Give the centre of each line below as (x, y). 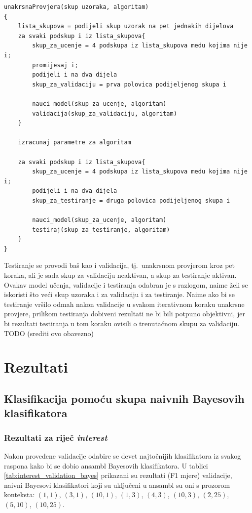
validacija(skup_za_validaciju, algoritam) (105, 113)
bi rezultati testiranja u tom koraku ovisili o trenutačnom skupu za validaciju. (122, 323)
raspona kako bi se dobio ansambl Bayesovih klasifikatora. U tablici (106, 465)
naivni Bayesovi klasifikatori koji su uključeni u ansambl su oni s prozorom (117, 485)
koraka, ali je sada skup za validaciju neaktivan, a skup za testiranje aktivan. (120, 275)
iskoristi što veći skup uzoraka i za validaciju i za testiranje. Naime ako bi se (119, 294)
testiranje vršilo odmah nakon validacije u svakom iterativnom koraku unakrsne (124, 304)
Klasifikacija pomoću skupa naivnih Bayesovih (124, 398)
